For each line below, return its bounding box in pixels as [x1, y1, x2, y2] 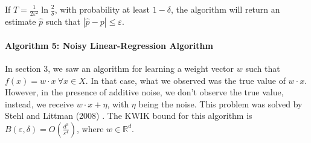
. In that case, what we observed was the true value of [85, 74, 286, 86]
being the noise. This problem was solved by [138, 97, 303, 110]
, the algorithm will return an [170, 3, 280, 15]
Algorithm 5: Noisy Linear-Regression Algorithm [5, 39, 213, 51]
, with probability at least [54, 3, 150, 15]
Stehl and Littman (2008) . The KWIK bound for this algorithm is [5, 109, 252, 122]
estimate [5, 15, 36, 28]
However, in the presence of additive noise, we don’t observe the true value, [5, 86, 284, 98]
